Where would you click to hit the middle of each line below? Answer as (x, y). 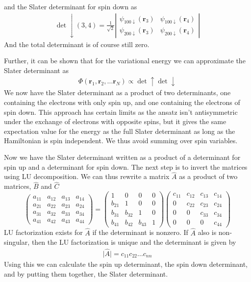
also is (207, 232)
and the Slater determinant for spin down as (71, 6)
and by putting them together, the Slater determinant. (86, 273)
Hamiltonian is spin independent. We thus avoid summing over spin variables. (121, 141)
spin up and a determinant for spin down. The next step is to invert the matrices (126, 167)
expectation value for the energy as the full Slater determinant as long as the (120, 131)
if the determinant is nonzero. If (140, 232)
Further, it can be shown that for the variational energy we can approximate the (125, 61)
